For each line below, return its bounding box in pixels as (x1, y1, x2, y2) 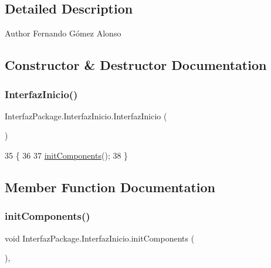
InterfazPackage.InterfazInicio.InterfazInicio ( (5, 109, 167, 122)
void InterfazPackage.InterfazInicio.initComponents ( (5, 232, 195, 244)
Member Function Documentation (5, 177, 216, 196)
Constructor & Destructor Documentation (5, 56, 267, 74)
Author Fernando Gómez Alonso (5, 27, 121, 39)
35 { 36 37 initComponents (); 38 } (5, 149, 128, 161)
